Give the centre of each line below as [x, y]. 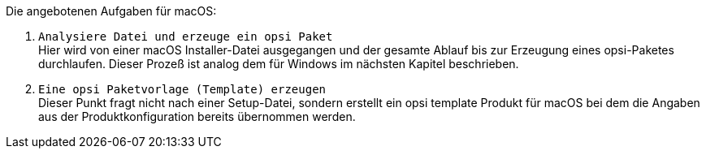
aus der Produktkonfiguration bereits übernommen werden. [197, 116]
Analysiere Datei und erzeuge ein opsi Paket [186, 37]
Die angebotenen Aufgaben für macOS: [111, 11]
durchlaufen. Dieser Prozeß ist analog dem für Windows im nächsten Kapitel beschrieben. [279, 64]
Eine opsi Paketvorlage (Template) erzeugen [182, 89]
